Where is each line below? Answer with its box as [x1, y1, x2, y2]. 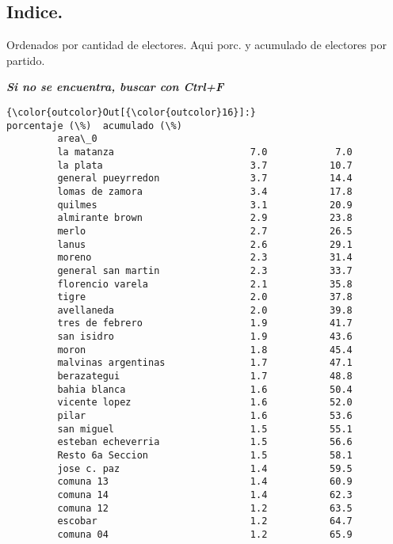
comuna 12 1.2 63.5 [57, 502, 353, 514]
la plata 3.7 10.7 [57, 159, 353, 171]
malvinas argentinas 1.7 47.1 [57, 357, 353, 369]
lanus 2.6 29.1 [57, 238, 353, 250]
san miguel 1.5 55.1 [57, 423, 353, 435]
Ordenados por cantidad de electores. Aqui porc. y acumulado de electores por [6, 36, 387, 53]
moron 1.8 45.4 [57, 344, 353, 356]
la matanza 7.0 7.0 [57, 146, 353, 158]
